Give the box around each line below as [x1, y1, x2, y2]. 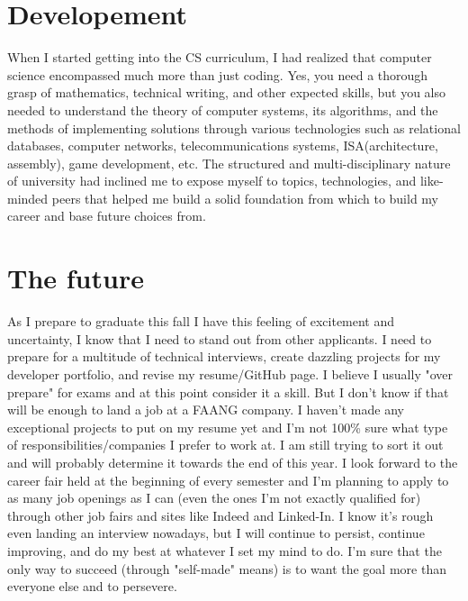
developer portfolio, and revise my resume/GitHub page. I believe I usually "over [7, 364, 453, 383]
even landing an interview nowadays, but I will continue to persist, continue [7, 524, 425, 542]
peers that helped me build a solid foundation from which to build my [51, 188, 439, 207]
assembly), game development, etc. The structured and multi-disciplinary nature [7, 153, 451, 172]
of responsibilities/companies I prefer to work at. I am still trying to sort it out [7, 435, 444, 454]
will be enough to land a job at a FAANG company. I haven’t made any [7, 400, 404, 419]
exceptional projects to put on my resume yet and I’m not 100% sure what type [7, 417, 448, 436]
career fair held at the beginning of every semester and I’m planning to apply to [7, 470, 449, 489]
